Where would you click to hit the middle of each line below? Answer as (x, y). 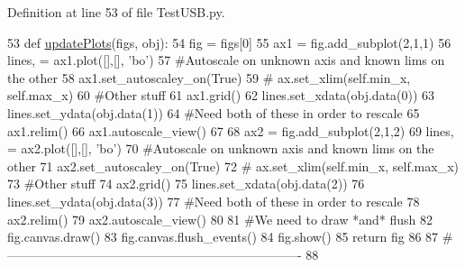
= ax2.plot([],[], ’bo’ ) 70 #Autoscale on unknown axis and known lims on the (221, 148)
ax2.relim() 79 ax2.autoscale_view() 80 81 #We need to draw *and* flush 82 (220, 219)
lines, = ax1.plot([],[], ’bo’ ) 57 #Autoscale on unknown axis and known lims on (226, 60)
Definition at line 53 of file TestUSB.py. (116, 12)
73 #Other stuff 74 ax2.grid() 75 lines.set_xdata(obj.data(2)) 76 (186, 184)
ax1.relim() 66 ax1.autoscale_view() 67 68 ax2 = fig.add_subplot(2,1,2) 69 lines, (231, 130)
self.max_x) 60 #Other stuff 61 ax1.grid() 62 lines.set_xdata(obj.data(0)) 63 (221, 95)
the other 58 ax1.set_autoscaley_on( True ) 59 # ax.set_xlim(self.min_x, (209, 77)
